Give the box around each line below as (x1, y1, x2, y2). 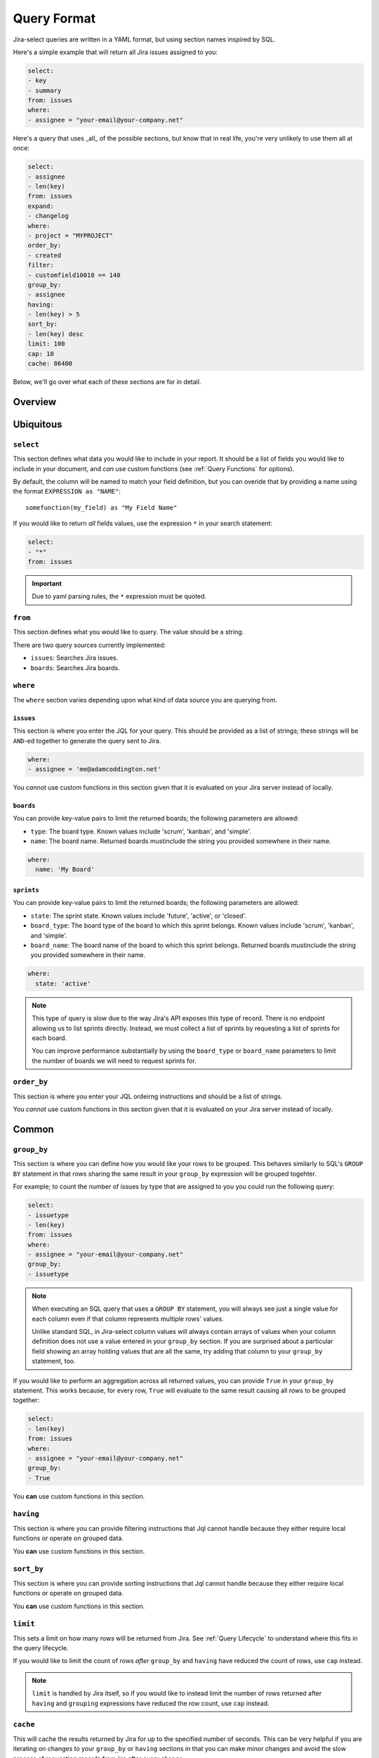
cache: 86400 (27, 359, 73, 368)
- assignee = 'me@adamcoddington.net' (27, 765, 161, 773)
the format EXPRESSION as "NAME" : (13, 487, 121, 496)
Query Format (13, 11, 96, 26)
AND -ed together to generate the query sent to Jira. (13, 736, 161, 745)
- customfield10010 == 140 (27, 271, 121, 279)
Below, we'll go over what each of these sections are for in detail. (13, 378, 201, 386)
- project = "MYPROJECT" (27, 231, 114, 239)
